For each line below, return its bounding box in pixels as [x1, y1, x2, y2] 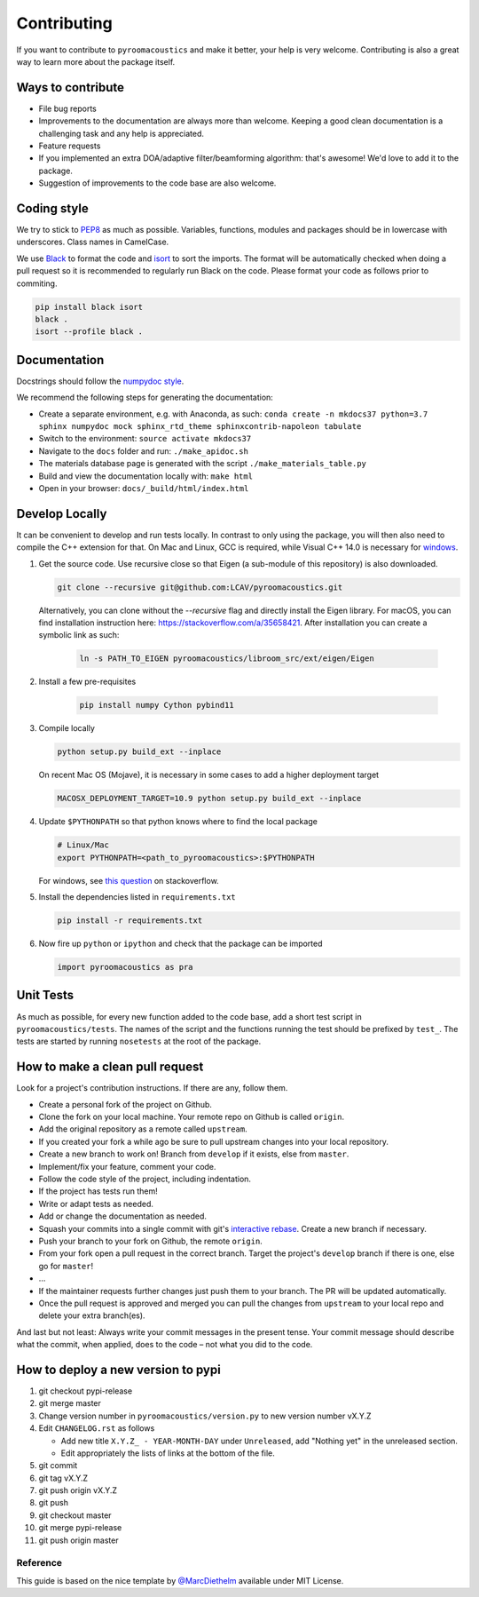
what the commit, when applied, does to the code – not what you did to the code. [16, 1339, 313, 1350]
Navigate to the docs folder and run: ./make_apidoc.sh [38, 445, 248, 457]
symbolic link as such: [38, 630, 120, 640]
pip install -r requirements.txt [57, 916, 203, 926]
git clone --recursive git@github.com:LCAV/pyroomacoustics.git [57, 582, 343, 592]
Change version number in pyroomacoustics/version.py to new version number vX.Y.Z [38, 1410, 372, 1421]
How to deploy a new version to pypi [16, 1362, 221, 1377]
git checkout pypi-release [38, 1386, 133, 1396]
